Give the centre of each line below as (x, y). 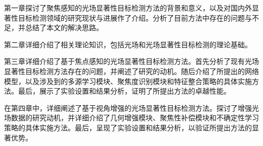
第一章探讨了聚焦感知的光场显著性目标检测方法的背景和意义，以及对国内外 (128, 8)
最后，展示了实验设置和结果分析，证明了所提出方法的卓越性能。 (124, 91)
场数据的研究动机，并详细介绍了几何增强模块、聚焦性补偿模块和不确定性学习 (131, 118)
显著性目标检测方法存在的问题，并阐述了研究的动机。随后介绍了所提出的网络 (131, 71)
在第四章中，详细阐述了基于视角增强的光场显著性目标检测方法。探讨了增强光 (131, 107)
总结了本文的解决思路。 (64, 27)
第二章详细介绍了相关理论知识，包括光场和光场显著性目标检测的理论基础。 (128, 44)
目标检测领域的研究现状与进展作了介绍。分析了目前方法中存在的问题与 (135, 17)
